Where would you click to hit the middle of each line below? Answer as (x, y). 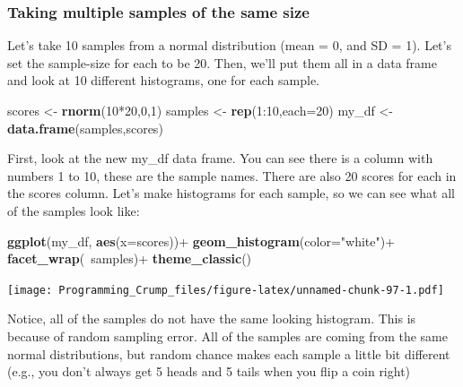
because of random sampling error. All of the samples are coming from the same (227, 336)
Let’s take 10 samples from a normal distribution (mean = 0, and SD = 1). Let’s (229, 45)
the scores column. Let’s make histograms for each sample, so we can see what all (231, 193)
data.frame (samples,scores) (85, 128)
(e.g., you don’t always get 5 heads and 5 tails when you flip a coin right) (209, 371)
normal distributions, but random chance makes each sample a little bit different (229, 353)
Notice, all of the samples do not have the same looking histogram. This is (212, 318)
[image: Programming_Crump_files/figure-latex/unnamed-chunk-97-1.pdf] (226, 290)
